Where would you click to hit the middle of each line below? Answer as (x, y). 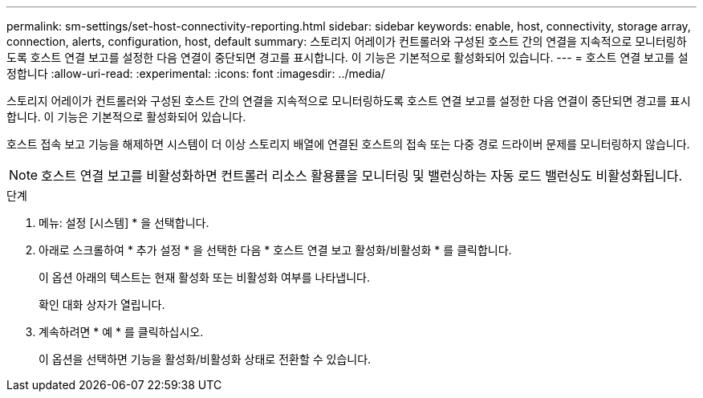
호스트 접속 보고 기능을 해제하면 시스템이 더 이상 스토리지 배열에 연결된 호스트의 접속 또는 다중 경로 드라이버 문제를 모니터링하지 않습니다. (348, 144)
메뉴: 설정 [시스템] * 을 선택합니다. (124, 223)
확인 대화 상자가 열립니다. (102, 305)
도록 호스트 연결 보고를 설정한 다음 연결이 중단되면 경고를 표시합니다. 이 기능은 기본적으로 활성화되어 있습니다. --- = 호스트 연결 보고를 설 (347, 57)
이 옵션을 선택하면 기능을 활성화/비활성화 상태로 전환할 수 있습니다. (205, 359)
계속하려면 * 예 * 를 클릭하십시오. (121, 332)
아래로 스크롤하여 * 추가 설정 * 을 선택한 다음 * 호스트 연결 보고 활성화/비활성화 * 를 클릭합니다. (275, 250)
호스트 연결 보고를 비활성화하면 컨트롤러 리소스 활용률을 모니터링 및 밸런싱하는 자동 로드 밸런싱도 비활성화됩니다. (362, 176)
